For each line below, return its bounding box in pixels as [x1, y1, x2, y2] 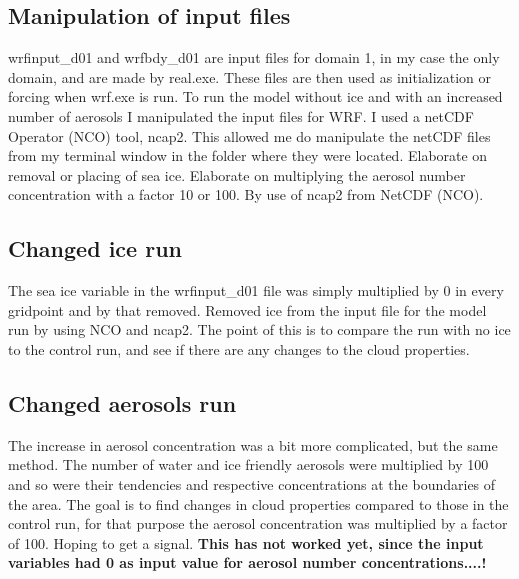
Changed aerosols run [8, 387, 237, 418]
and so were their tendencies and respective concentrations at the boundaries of [8, 473, 496, 494]
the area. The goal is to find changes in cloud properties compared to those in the [8, 493, 509, 514]
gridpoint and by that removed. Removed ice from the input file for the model [8, 299, 487, 320]
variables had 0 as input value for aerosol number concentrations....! [8, 552, 487, 573]
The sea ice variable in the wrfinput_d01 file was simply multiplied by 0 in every [8, 280, 504, 301]
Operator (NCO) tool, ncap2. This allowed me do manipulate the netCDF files [8, 125, 491, 146]
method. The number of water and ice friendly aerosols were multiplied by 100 [8, 454, 489, 475]
